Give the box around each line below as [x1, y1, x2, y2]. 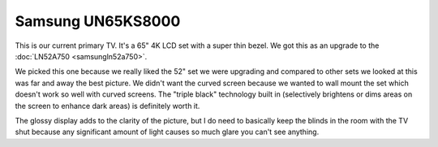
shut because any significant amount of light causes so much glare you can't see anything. [15, 127, 320, 137]
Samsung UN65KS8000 [15, 12, 181, 30]
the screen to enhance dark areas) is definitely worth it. [15, 101, 200, 110]
